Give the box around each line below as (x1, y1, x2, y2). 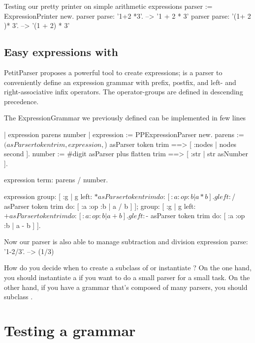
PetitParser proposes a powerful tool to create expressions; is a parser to (4, 67, 223, 77)
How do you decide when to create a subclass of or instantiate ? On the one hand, (4, 262, 252, 273)
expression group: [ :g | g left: (4, 191, 93, 201)
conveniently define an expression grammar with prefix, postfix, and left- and (4, 77, 236, 87)
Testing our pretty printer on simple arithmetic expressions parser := (4, 1, 213, 11)
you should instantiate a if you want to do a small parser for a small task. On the (4, 272, 250, 283)
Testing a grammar (4, 320, 136, 341)
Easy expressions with (4, 44, 118, 59)
